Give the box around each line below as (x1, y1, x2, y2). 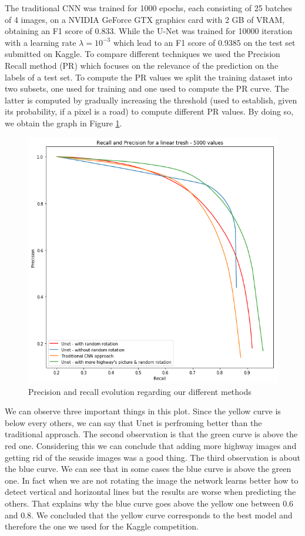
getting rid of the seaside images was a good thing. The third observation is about (5, 451, 301, 463)
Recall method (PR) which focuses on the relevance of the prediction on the (5, 59, 279, 71)
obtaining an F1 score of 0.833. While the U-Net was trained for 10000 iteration (5, 25, 293, 37)
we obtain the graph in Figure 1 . (5, 116, 122, 129)
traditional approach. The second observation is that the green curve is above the (5, 428, 298, 440)
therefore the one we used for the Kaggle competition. (5, 520, 199, 532)
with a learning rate (5, 36, 76, 48)
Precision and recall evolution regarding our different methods (28, 385, 252, 397)
